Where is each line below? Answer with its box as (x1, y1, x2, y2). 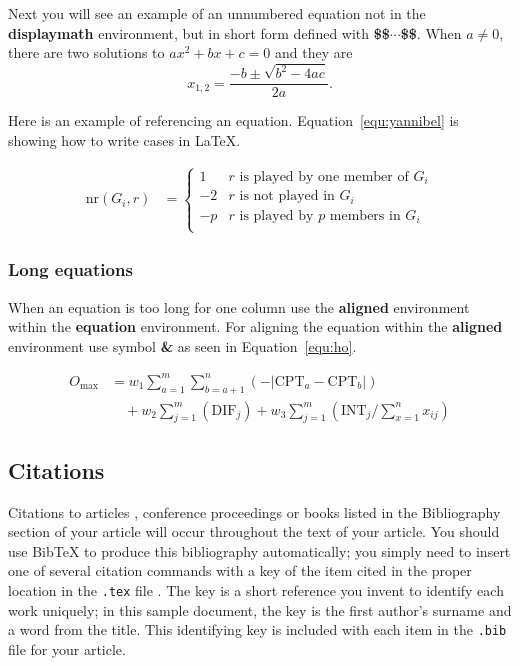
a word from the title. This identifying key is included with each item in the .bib (8, 619, 507, 640)
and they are (274, 42, 353, 63)
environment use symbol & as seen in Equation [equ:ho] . (8, 335, 357, 356)
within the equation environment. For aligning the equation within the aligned (8, 316, 503, 337)
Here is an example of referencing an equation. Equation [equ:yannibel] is (8, 110, 459, 131)
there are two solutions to (8, 42, 165, 63)
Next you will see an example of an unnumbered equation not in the (8, 3, 426, 23)
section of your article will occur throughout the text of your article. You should (8, 521, 500, 542)
